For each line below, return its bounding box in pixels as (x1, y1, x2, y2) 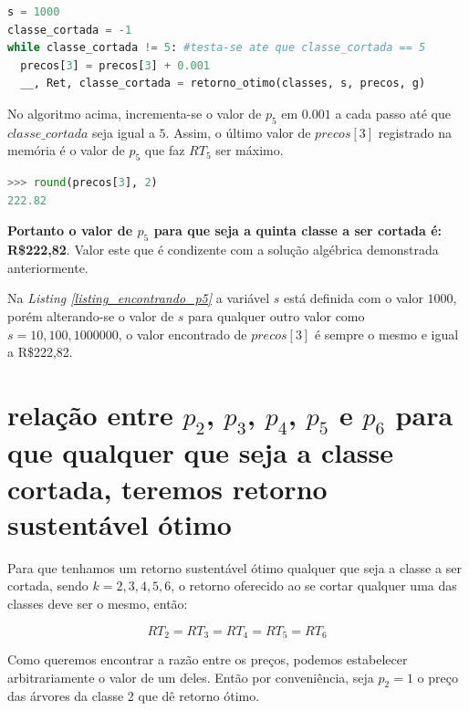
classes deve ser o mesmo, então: (7, 593, 188, 612)
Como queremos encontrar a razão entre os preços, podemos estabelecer (7, 650, 408, 669)
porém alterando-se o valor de (7, 306, 174, 325)
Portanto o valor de (7, 221, 133, 240)
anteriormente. (7, 257, 89, 277)
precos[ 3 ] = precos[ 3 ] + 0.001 (20, 58, 211, 72)
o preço (417, 667, 458, 686)
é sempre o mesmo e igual (314, 324, 459, 343)
